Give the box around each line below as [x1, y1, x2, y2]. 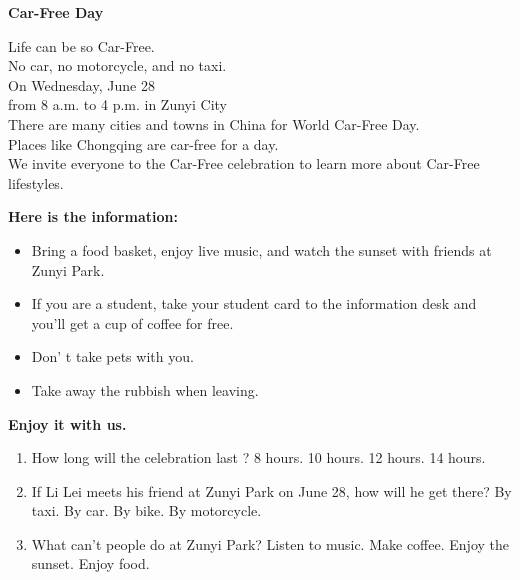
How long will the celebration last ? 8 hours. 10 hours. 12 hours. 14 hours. [31, 447, 486, 468]
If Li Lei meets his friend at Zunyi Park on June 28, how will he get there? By [31, 480, 512, 501]
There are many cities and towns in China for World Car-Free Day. [8, 113, 420, 134]
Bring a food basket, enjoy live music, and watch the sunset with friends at [31, 239, 492, 260]
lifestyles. [8, 172, 64, 193]
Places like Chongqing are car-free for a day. [8, 133, 279, 154]
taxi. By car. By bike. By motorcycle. [31, 500, 262, 521]
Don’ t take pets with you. [31, 346, 194, 367]
